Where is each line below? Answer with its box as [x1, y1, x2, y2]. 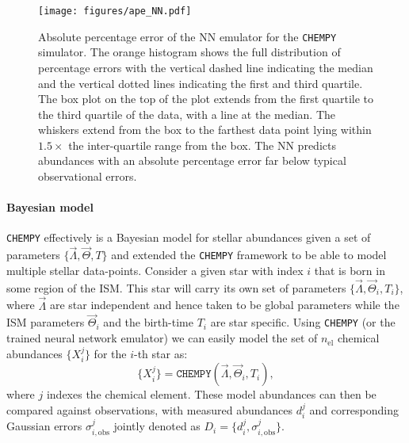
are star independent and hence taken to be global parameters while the [49, 296, 399, 313]
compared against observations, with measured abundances [6, 401, 293, 418]
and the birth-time [103, 314, 193, 330]
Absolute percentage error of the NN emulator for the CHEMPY [38, 28, 337, 44]
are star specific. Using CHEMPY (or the [210, 314, 396, 330]
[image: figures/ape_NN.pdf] [38, 6, 192, 17]
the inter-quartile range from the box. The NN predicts [68, 136, 336, 153]
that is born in [314, 262, 385, 278]
